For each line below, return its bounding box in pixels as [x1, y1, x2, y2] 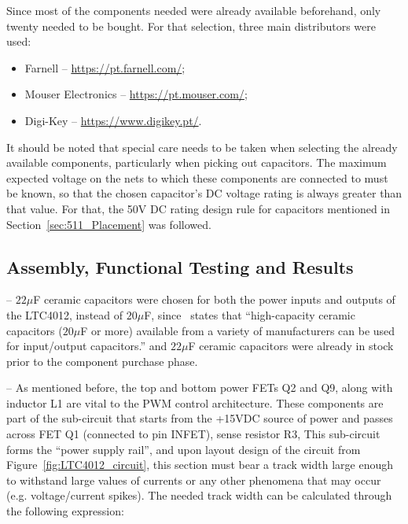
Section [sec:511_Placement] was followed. [6, 216, 211, 232]
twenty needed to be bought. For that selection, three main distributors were [6, 17, 377, 34]
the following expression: [6, 503, 124, 519]
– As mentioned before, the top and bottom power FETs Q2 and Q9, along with [6, 379, 393, 396]
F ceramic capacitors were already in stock [188, 338, 394, 354]
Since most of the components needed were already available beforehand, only [6, 2, 381, 18]
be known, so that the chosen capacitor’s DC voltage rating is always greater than [6, 185, 402, 201]
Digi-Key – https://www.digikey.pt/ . [24, 112, 202, 128]
